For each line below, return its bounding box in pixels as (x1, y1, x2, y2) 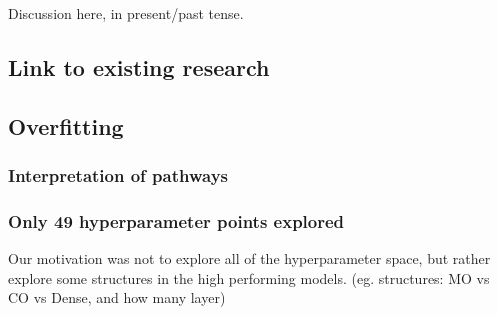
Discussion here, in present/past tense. (8, 3, 244, 23)
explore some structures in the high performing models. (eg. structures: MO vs (8, 267, 490, 288)
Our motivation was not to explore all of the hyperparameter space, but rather (8, 248, 491, 269)
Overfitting (8, 110, 124, 141)
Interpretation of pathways (8, 163, 228, 188)
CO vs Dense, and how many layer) (8, 287, 226, 308)
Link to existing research (8, 51, 270, 82)
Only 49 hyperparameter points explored (8, 208, 345, 233)
